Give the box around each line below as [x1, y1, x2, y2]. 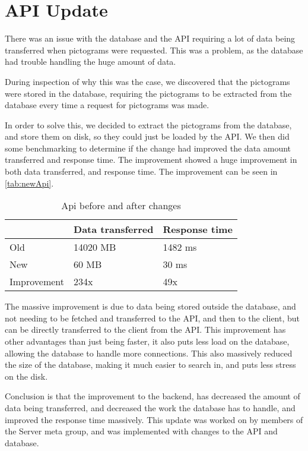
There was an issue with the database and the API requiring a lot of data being [5, 32, 296, 45]
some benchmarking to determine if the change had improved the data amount [5, 141, 291, 154]
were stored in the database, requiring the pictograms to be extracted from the [5, 87, 292, 99]
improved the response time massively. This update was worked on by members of [5, 413, 303, 425]
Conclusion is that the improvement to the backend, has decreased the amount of [5, 390, 300, 402]
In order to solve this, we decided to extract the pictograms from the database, [5, 118, 292, 131]
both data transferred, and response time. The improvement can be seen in [5, 165, 278, 178]
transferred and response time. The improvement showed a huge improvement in [5, 153, 297, 166]
